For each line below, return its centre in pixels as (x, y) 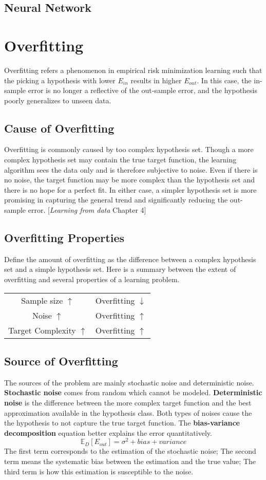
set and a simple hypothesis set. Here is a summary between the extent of (120, 269)
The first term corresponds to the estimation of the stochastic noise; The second (130, 451)
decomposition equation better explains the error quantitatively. (108, 432)
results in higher (156, 80)
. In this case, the (224, 80)
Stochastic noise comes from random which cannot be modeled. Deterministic (133, 392)
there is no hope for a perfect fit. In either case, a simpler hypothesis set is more (130, 189)
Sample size (42, 300)
